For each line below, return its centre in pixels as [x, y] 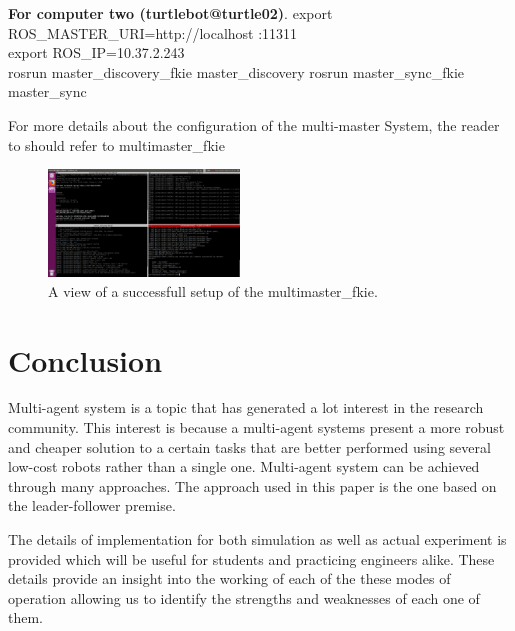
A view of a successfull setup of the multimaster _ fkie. [213, 290]
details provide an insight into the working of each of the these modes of [229, 578]
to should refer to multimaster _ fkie [116, 144]
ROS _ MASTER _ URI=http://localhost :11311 [153, 32]
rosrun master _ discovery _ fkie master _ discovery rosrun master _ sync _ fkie [236, 71]
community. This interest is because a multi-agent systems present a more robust [256, 427]
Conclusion [85, 359]
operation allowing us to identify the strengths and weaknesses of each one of [244, 597]
